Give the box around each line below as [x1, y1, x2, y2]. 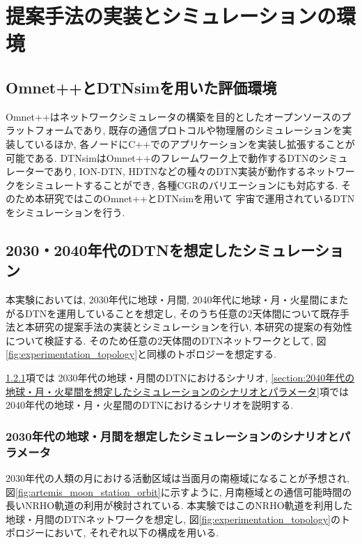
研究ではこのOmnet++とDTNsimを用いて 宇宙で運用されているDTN [44, 191, 355, 206]
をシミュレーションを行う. [6, 204, 125, 219]
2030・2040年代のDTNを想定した [6, 239, 242, 260]
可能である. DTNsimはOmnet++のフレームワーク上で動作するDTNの [6, 150, 319, 165]
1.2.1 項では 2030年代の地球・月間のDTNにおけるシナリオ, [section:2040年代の [6, 370, 355, 385]
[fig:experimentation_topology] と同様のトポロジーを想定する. [6, 347, 276, 361]
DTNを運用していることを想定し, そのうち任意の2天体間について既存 [24, 305, 340, 320]
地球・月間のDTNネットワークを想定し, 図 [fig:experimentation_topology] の [6, 511, 340, 526]
